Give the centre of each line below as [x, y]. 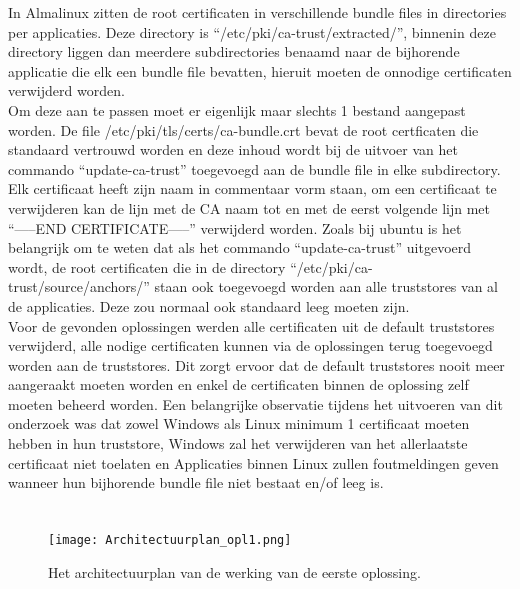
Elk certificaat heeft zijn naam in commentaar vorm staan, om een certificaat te [252, 188]
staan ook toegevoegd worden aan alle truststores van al [326, 286]
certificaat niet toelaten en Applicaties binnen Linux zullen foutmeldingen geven [253, 462]
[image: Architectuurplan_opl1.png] [170, 540]
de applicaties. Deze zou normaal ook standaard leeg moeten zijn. [209, 305]
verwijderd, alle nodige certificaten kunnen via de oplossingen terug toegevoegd [250, 345]
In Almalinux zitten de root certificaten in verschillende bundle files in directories [257, 12]
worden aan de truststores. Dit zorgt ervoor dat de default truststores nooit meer [256, 364]
